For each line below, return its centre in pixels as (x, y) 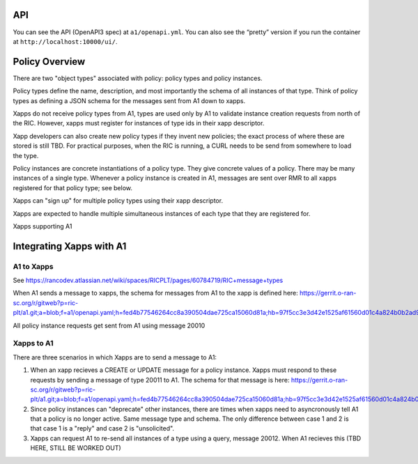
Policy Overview (49, 62)
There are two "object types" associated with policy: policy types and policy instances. (138, 78)
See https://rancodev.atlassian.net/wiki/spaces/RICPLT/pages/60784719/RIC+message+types (148, 280)
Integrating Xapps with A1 (70, 246)
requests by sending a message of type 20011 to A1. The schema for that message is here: (160, 380)
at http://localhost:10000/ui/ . (65, 41)
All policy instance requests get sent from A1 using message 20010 (109, 325)
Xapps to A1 (33, 343)
